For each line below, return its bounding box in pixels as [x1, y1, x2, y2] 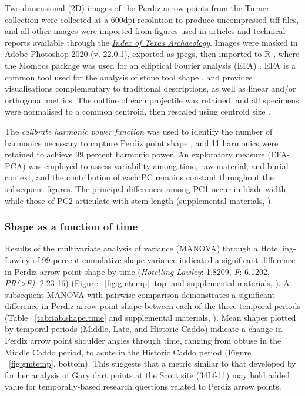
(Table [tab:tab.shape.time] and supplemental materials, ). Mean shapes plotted [5, 311, 296, 323]
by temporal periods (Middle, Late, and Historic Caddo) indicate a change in [5, 323, 283, 335]
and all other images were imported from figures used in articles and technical [5, 25, 286, 37]
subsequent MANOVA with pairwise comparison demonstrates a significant [5, 288, 275, 300]
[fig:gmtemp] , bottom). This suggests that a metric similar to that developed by [9, 357, 296, 370]
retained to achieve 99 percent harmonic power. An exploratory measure [5, 148, 265, 160]
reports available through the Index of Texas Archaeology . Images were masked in [5, 36, 298, 48]
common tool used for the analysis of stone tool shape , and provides [5, 71, 253, 83]
